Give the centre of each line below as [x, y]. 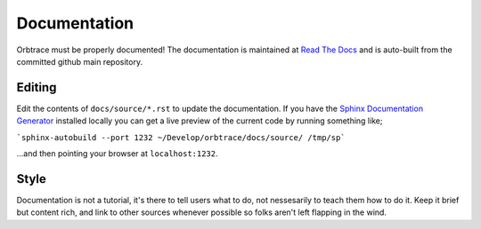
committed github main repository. [79, 61]
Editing [37, 87]
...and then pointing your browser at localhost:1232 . [117, 154]
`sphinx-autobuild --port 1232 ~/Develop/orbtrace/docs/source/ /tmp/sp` [181, 137]
